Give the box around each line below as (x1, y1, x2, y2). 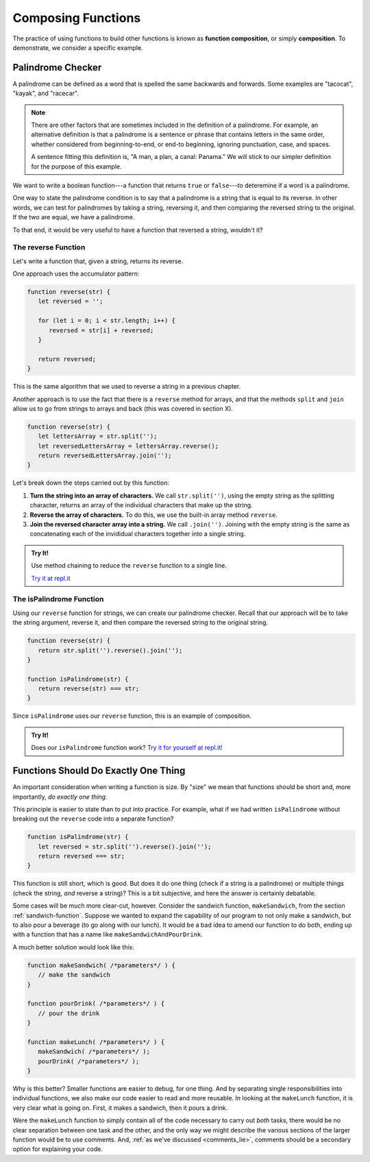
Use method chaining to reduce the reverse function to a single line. (31, 561, 227, 570)
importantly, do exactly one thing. (12, 792, 108, 801)
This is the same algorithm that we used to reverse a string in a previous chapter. (12, 383, 241, 391)
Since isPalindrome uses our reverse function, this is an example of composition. (12, 712, 251, 720)
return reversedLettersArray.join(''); (38, 452, 172, 459)
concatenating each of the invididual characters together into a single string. (29, 530, 246, 538)
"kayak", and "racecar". (12, 89, 79, 97)
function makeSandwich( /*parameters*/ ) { (27, 961, 176, 969)
